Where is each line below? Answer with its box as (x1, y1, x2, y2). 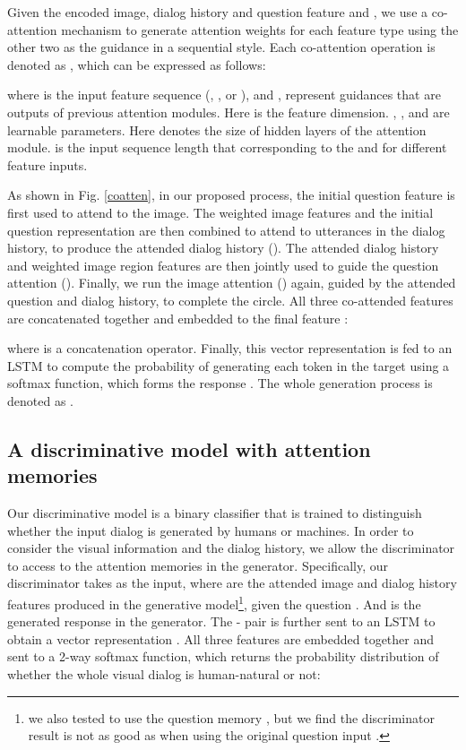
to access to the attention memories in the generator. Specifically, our (7, 556, 389, 574)
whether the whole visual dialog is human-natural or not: (7, 665, 321, 684)
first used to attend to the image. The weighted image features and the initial (7, 203, 434, 221)
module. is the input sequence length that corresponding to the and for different (7, 138, 447, 157)
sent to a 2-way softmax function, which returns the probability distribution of (7, 647, 439, 666)
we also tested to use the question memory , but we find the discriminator (28, 708, 435, 727)
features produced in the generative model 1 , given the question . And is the (7, 592, 421, 613)
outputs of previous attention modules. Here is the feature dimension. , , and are (7, 102, 450, 121)
